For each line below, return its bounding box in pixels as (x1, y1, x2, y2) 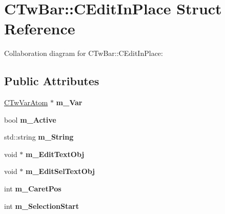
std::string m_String (4, 131, 74, 142)
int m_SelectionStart (4, 200, 79, 211)
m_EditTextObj (26, 148, 85, 159)
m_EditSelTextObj (26, 166, 95, 177)
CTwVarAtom (4, 97, 48, 108)
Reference (4, 18, 75, 39)
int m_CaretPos (4, 183, 62, 194)
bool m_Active (4, 114, 56, 125)
